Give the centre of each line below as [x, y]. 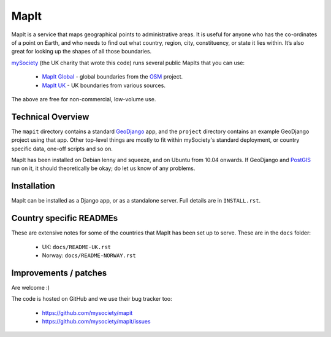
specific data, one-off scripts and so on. [62, 149]
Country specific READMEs [65, 218]
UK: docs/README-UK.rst [77, 247]
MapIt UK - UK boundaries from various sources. [104, 85]
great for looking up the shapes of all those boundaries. [82, 52]
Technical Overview [50, 117]
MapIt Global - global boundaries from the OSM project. [112, 77]
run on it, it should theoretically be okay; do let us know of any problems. [103, 168]
